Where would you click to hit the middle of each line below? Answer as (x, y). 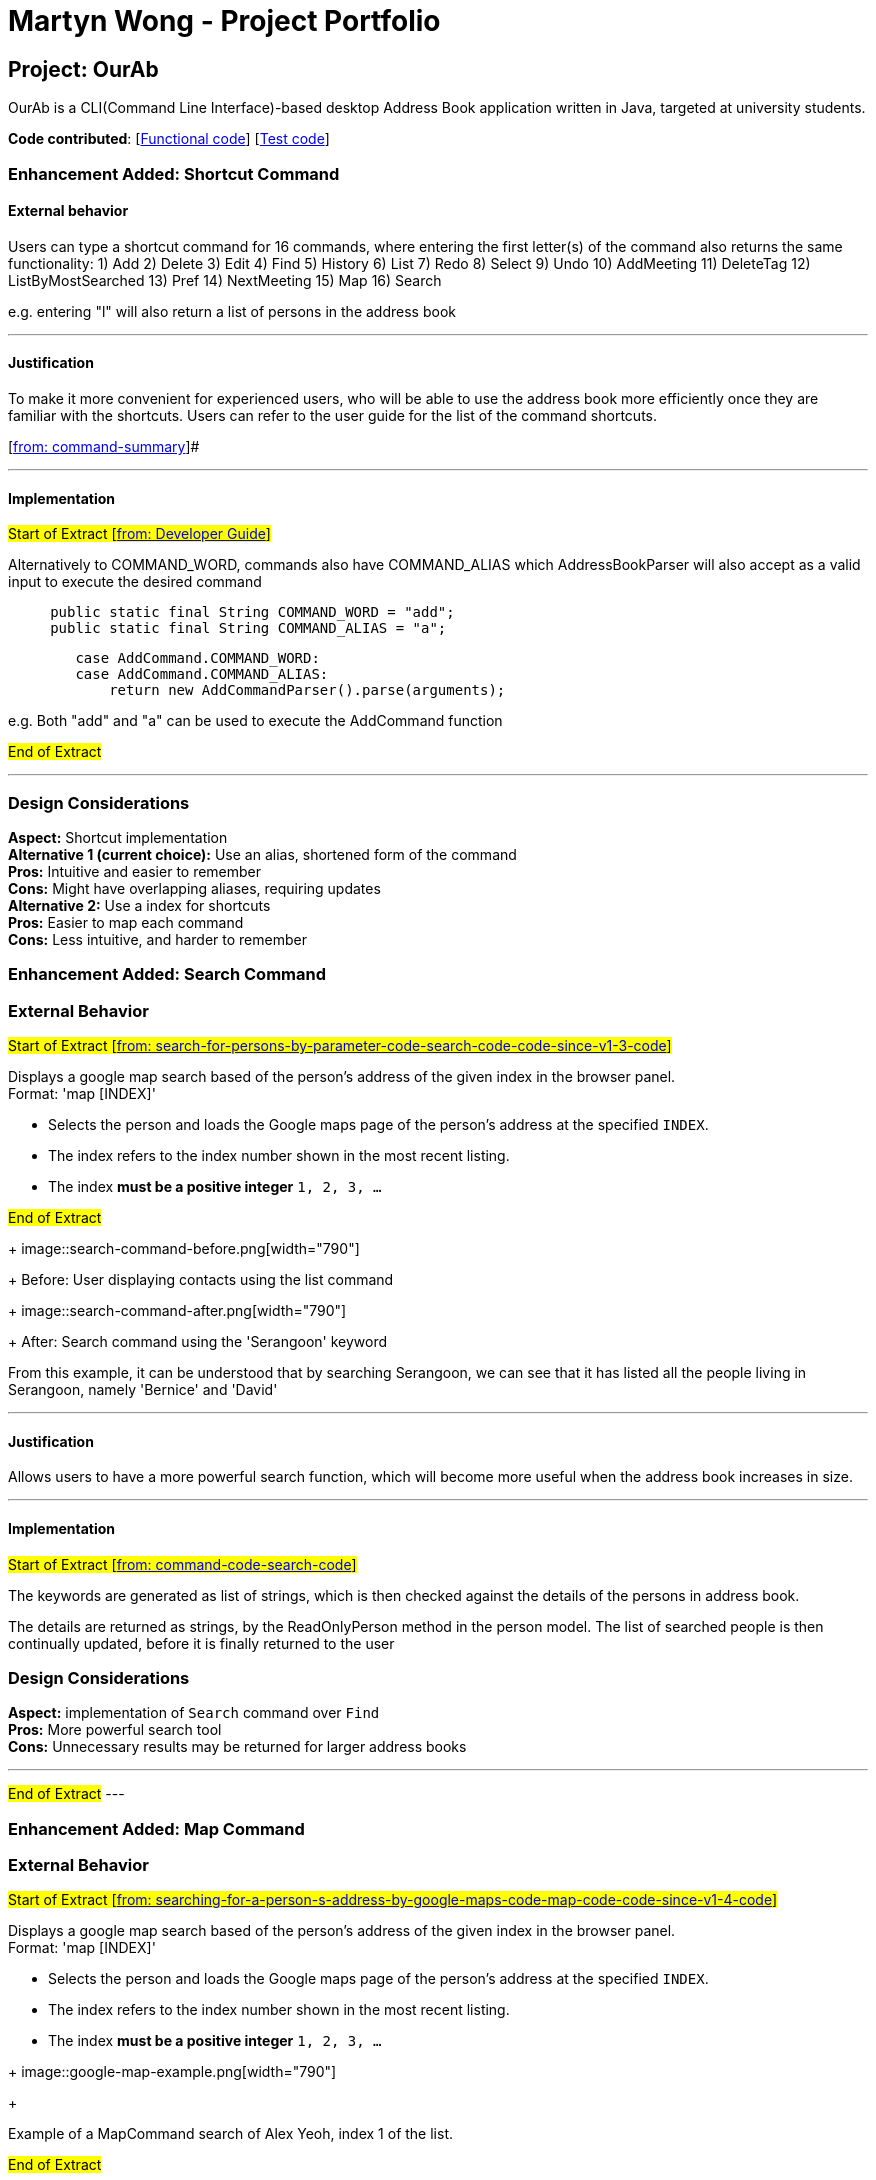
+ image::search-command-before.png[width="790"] (184, 1249)
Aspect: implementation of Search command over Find (194, 1713)
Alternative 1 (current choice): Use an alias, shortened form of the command (262, 854)
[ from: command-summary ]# (104, 446)
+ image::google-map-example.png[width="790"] (172, 2072)
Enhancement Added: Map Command (156, 1828)
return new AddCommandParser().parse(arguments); (307, 690)
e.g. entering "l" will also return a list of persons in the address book (232, 311)
